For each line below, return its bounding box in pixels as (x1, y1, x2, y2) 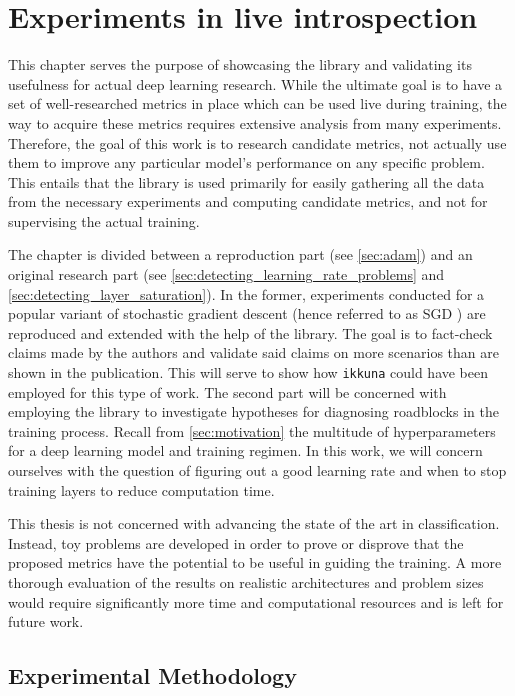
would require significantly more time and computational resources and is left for (8, 591, 504, 612)
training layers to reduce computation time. (8, 479, 275, 500)
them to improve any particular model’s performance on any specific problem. (8, 152, 485, 173)
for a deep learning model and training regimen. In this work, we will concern (8, 440, 483, 461)
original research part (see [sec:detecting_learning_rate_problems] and (8, 264, 445, 285)
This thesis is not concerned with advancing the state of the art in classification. (8, 513, 500, 534)
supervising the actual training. (8, 210, 200, 231)
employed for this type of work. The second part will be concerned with (8, 381, 447, 402)
